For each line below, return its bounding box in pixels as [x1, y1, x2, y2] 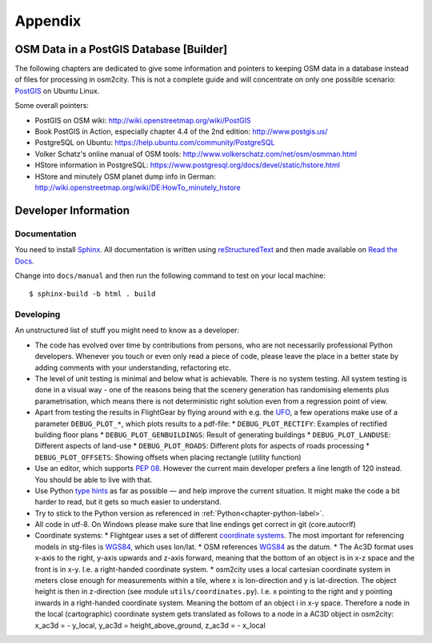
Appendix [14, 12, 82, 30]
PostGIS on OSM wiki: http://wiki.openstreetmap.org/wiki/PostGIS [34, 115, 251, 125]
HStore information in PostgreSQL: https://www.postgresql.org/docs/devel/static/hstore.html [34, 160, 340, 170]
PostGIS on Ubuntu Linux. [14, 86, 100, 95]
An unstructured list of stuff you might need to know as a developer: [14, 325, 240, 336]
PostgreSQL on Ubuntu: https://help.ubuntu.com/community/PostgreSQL [34, 138, 275, 147]
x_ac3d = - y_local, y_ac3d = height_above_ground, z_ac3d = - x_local [34, 621, 266, 630]
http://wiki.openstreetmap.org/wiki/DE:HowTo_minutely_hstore [34, 183, 241, 192]
